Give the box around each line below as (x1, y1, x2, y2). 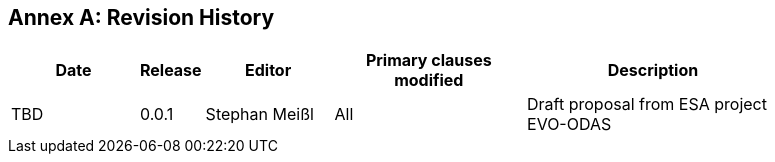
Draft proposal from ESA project (527, 94, 767, 115)
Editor (245, 60, 292, 81)
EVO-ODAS (527, 114, 612, 135)
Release (139, 60, 202, 81)
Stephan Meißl (205, 104, 314, 125)
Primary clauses (365, 50, 492, 71)
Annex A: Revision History (8, 5, 275, 30)
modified (394, 70, 464, 91)
